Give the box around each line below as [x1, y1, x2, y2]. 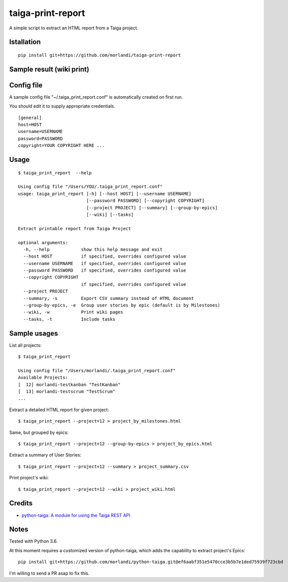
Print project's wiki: [9, 475, 49, 481]
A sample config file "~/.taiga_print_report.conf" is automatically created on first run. [9, 94, 183, 100]
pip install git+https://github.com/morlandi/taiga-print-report [18, 52, 181, 58]
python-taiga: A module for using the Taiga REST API [21, 512, 131, 518]
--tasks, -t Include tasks [23, 316, 116, 322]
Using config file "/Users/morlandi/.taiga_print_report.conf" [18, 368, 176, 373]
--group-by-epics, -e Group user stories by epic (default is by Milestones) [23, 302, 221, 308]
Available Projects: [18, 375, 68, 381]
